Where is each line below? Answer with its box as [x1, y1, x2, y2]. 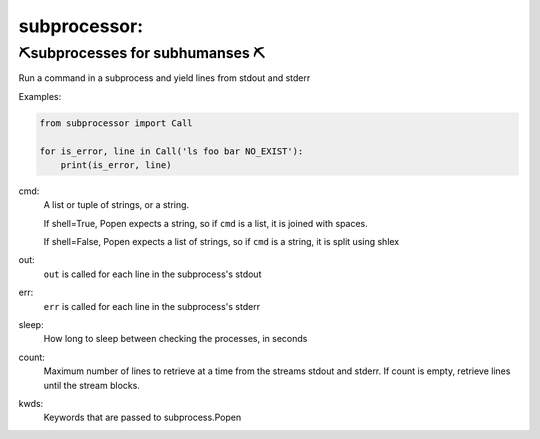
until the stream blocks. [43, 379, 140, 391]
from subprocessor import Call [39, 117, 194, 129]
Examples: [18, 90, 62, 102]
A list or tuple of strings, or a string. [43, 199, 190, 211]
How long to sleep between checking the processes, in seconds [43, 333, 308, 345]
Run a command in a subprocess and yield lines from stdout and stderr [18, 72, 311, 84]
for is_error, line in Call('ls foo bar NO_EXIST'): [39, 145, 304, 157]
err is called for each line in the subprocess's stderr [43, 300, 260, 312]
